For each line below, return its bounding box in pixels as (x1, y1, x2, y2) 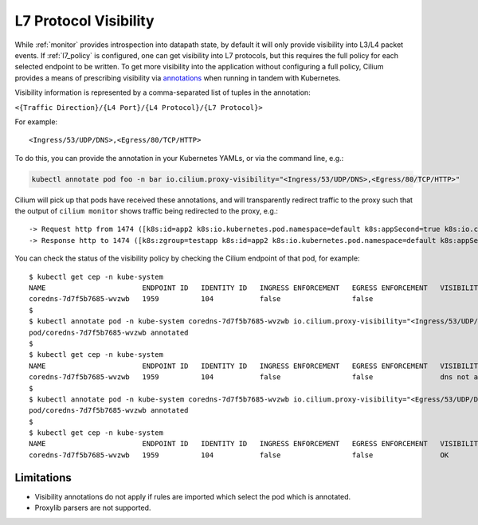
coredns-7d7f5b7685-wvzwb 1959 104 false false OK (29, 450, 449, 460)
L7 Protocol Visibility (14, 12, 155, 29)
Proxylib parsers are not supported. (34, 503, 151, 513)
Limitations (14, 471, 72, 484)
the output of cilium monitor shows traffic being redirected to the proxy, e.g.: (14, 206, 279, 216)
